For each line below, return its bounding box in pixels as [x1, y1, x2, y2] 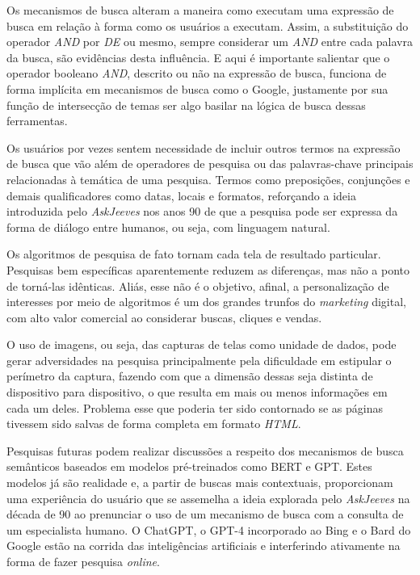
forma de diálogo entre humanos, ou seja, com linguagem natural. [6, 218, 330, 235]
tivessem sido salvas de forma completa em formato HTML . [6, 415, 301, 432]
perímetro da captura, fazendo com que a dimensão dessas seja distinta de [6, 367, 373, 384]
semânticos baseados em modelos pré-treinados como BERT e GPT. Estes [6, 458, 372, 475]
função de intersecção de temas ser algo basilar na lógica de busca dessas [6, 96, 366, 113]
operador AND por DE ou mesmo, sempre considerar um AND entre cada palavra [6, 33, 413, 50]
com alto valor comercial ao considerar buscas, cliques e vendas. [6, 308, 322, 325]
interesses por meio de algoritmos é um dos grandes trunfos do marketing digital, [6, 293, 406, 310]
